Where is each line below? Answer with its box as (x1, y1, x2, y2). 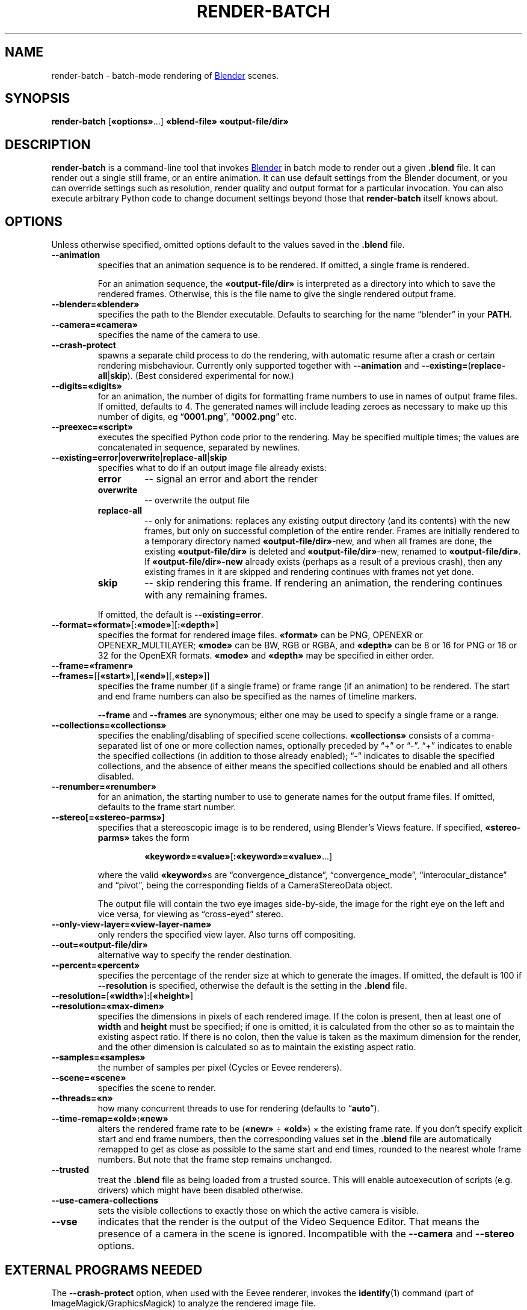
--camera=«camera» (51, 319, 138, 330)
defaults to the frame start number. (97, 802, 236, 813)
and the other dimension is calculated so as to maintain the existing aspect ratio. (97, 1042, 416, 1053)
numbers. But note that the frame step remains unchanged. (97, 1154, 333, 1165)
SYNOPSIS (5, 91, 70, 106)
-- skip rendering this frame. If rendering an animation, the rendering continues (144, 577, 502, 589)
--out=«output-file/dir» (51, 939, 148, 950)
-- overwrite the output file (144, 495, 250, 506)
